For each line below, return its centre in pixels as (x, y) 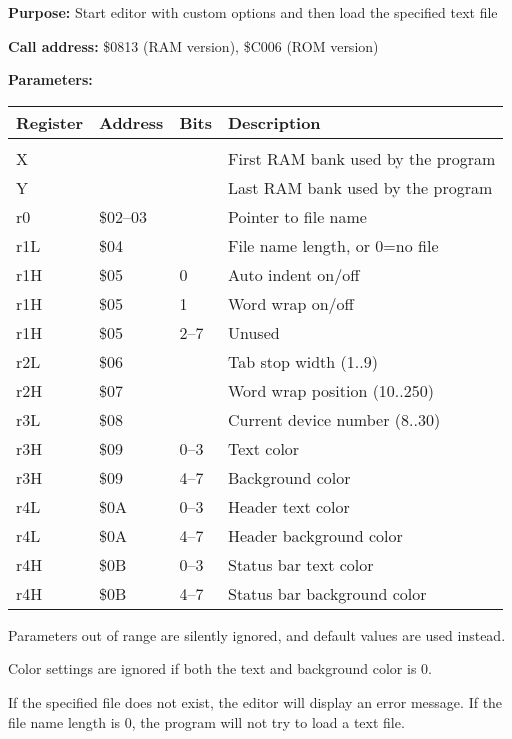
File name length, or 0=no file (333, 245)
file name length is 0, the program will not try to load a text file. (206, 721)
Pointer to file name (297, 216)
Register (49, 122)
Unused (253, 332)
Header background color (315, 535)
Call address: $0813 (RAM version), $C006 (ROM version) (193, 45)
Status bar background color (327, 593)
